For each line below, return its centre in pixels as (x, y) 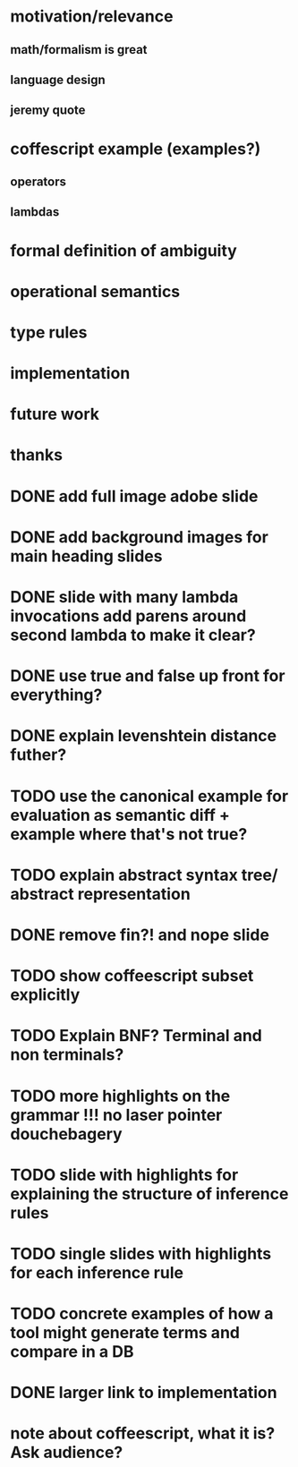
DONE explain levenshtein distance (144, 736)
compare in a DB (72, 1352)
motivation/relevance (92, 17)
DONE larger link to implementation (144, 1393)
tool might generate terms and (125, 1333)
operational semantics (95, 291)
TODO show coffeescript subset (132, 976)
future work (55, 414)
